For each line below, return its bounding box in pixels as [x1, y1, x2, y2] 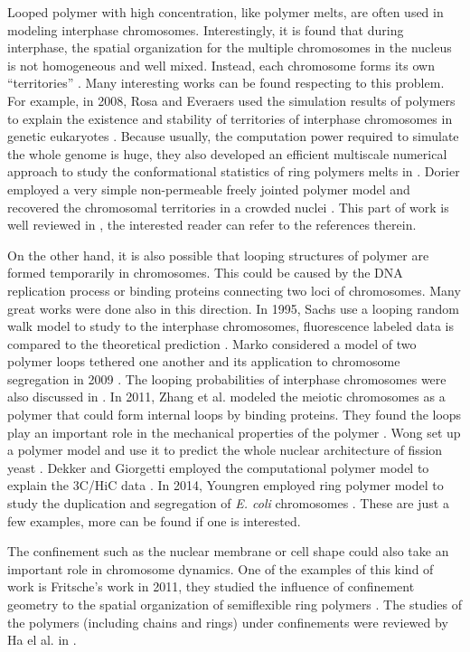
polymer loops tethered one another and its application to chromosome [7, 352, 400, 371]
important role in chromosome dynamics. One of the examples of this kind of [7, 559, 434, 578]
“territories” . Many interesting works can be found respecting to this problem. [7, 73, 445, 92]
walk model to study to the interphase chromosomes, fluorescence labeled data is [7, 317, 455, 335]
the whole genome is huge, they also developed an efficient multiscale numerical [7, 144, 447, 163]
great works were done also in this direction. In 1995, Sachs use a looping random [7, 298, 459, 317]
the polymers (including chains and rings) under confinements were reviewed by [7, 612, 448, 631]
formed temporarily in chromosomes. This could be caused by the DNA [7, 263, 403, 282]
